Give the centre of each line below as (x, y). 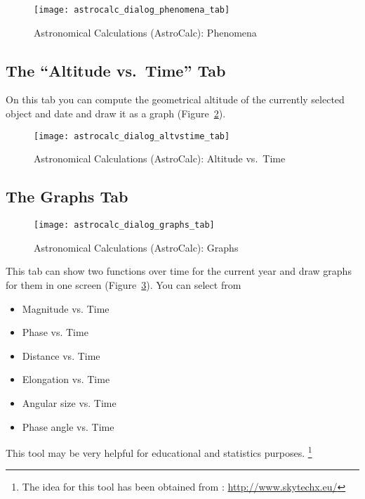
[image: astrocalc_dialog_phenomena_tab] (132, 10)
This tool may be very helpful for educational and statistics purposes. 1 (159, 452)
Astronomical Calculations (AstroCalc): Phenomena (145, 32)
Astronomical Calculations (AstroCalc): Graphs (136, 247)
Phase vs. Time (55, 332)
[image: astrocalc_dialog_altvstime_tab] (132, 136)
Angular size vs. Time (69, 402)
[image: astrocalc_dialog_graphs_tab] (124, 225)
